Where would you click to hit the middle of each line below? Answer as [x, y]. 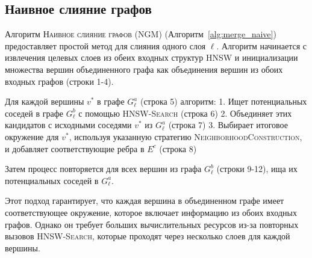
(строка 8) [178, 148]
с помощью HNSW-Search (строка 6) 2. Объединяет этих [185, 113]
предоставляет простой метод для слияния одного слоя [105, 45]
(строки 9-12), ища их [257, 169]
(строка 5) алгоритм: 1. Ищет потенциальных [223, 101]
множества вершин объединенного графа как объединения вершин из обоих [144, 69]
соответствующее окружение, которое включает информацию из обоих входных [151, 212]
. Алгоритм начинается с [262, 45]
